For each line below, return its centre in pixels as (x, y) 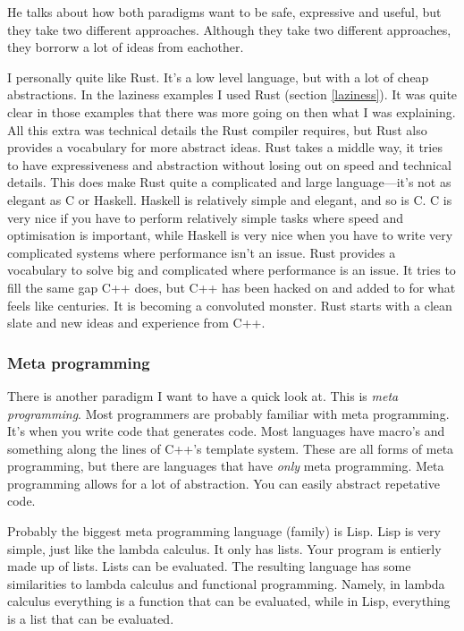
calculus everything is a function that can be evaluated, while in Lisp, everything (229, 601)
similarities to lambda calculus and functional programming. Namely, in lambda (226, 583)
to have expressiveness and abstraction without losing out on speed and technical (229, 164)
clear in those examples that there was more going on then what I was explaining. (232, 111)
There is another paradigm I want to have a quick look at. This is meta (203, 395)
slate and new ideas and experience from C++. (136, 323)
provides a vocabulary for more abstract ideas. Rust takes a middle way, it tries (225, 147)
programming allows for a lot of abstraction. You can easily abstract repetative (224, 483)
